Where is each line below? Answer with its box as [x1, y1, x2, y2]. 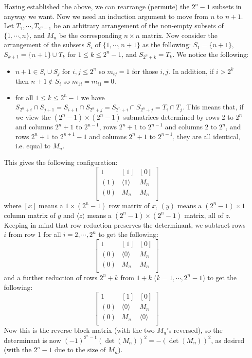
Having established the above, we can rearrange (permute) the [4, 1, 190, 11]
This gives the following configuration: [4, 157, 118, 167]
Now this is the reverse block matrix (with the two [4, 325, 155, 335]
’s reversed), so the [166, 325, 223, 335]
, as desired [211, 335, 245, 345]
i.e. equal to [15, 141, 51, 151]
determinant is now [4, 335, 61, 345]
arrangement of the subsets [4, 39, 85, 50]
